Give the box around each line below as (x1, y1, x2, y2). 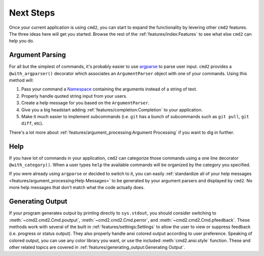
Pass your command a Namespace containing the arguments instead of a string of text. (21, 86, 198, 92)
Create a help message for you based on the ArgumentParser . (21, 100, 150, 106)
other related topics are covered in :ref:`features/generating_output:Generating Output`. (9, 244, 185, 250)
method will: (9, 77, 34, 83)
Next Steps (9, 7, 55, 18)
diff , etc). (21, 120, 44, 127)
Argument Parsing (9, 51, 66, 59)
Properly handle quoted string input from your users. (21, 93, 128, 99)
